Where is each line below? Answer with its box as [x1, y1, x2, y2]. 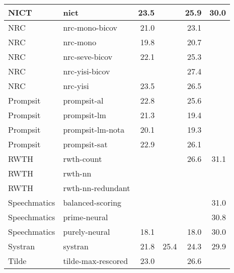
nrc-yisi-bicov [63, 65, 110, 77]
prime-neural [63, 211, 108, 223]
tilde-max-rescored [63, 255, 128, 266]
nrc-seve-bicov [63, 51, 113, 62]
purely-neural [63, 226, 110, 237]
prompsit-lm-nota [63, 124, 125, 135]
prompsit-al [63, 95, 104, 106]
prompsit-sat [63, 138, 108, 150]
